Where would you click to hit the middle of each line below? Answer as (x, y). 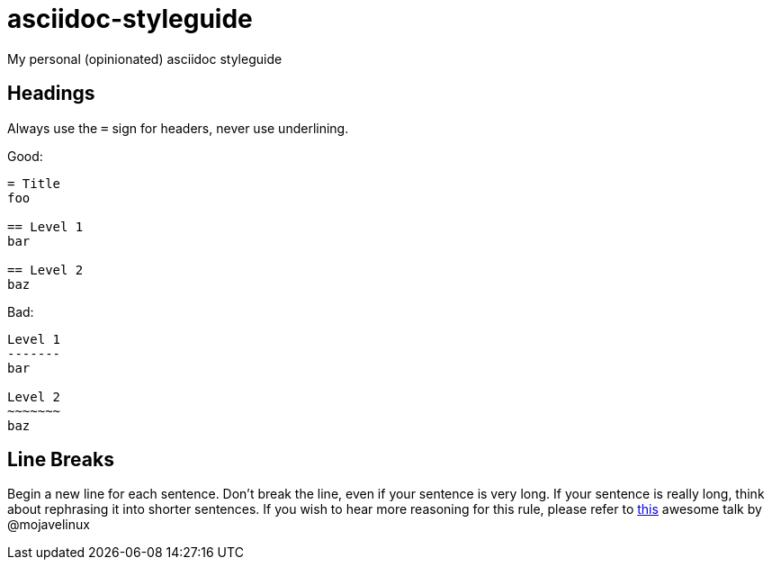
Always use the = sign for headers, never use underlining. (178, 128)
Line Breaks (61, 460)
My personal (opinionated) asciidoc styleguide (145, 58)
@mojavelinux (49, 525)
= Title (34, 183)
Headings (51, 94)
